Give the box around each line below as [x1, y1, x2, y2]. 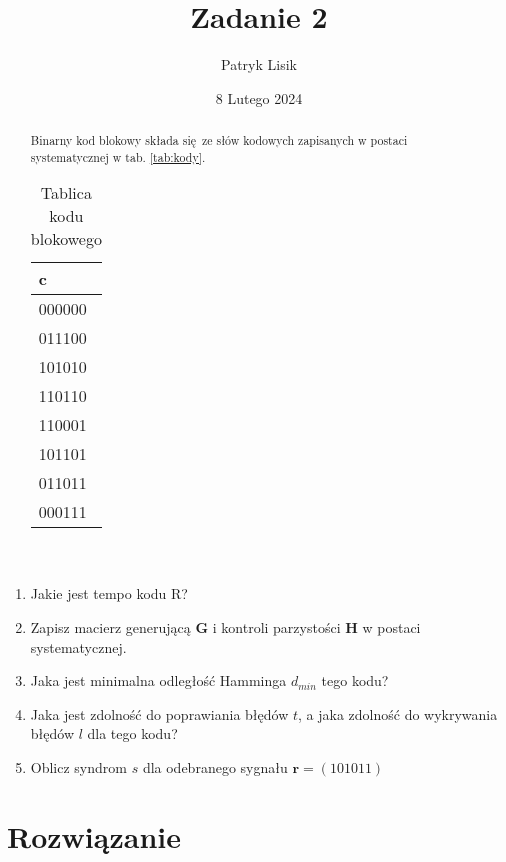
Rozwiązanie [7, 815, 181, 856]
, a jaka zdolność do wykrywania [298, 703, 498, 724]
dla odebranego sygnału [142, 756, 288, 777]
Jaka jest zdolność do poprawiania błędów [30, 703, 289, 724]
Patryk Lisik [221, 54, 297, 75]
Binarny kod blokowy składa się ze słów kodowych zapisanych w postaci [30, 132, 408, 149]
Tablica [40, 181, 92, 205]
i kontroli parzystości [212, 617, 341, 638]
